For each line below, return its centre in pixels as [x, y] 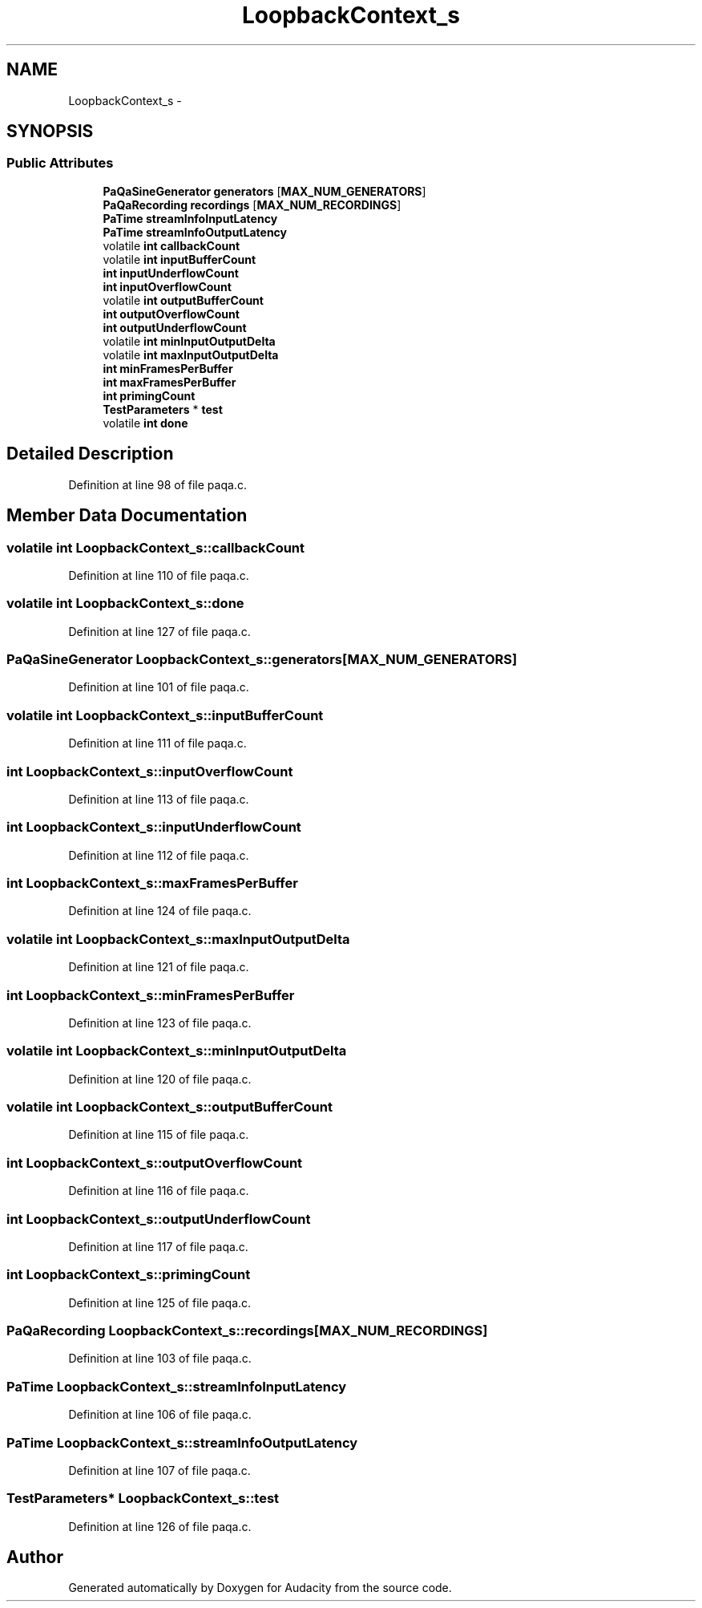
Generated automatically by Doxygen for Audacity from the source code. [260, 1588]
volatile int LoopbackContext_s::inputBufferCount [165, 715]
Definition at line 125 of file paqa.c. [160, 1302]
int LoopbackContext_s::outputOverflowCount [155, 1162]
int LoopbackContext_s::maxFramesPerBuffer [152, 883]
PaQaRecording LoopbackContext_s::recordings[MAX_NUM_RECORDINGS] [247, 1331]
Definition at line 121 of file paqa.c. [159, 967]
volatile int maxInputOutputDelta [191, 354]
